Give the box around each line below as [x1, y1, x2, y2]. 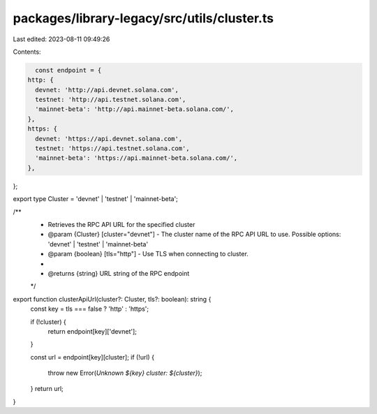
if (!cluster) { [30, 318, 66, 326]
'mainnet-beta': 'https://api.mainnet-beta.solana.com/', [35, 154, 238, 162]
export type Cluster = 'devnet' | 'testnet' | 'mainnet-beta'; [13, 195, 178, 203]
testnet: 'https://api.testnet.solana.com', [35, 145, 190, 153]
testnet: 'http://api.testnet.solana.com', [35, 96, 186, 104]
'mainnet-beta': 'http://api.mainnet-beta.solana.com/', [35, 105, 234, 113]
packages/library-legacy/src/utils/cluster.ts [13, 10, 274, 26]
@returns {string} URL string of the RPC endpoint [47, 269, 190, 277]
